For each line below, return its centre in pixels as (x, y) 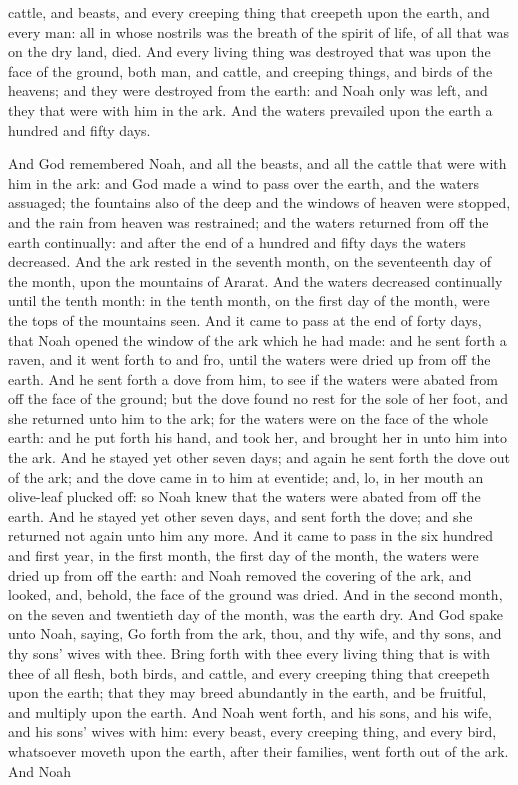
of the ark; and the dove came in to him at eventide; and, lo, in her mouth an (246, 476)
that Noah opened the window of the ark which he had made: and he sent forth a (257, 339)
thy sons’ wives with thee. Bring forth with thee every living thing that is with (249, 653)
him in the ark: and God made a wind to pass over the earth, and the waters (244, 182)
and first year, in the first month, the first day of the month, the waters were (243, 555)
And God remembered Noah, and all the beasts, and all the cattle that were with (257, 163)
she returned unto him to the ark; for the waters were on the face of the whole (248, 417)
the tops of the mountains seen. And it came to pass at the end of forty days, (245, 319)
